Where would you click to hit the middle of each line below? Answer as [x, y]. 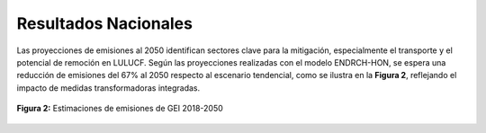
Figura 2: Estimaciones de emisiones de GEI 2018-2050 [120, 109]
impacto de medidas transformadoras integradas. [108, 88]
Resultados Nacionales [105, 23]
